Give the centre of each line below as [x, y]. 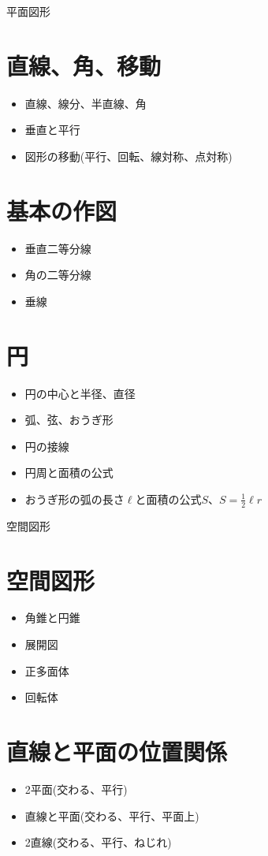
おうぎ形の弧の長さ [74, 499]
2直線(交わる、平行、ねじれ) [98, 842]
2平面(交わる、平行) [76, 789]
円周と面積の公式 [69, 473]
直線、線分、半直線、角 [86, 103]
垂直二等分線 [58, 248]
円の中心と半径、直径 [80, 393]
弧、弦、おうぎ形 [69, 420]
